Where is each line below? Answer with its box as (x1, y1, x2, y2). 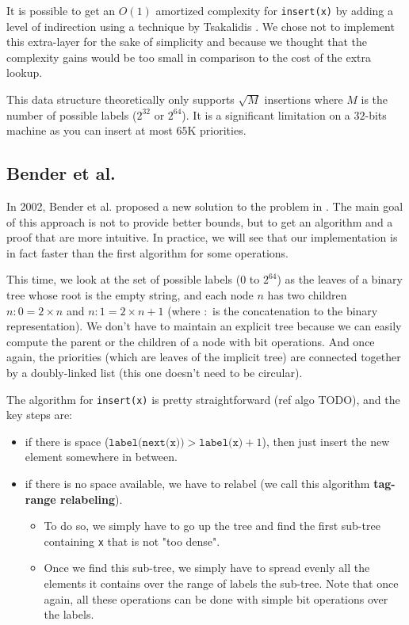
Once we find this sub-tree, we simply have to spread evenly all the (44, 559, 370, 576)
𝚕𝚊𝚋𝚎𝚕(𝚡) (199, 436, 243, 448)
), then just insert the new (262, 433, 390, 449)
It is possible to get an (6, 2, 116, 18)
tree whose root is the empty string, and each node (6, 286, 254, 303)
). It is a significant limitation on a (182, 106, 350, 123)
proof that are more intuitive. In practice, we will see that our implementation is (6, 229, 398, 246)
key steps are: (6, 406, 73, 423)
